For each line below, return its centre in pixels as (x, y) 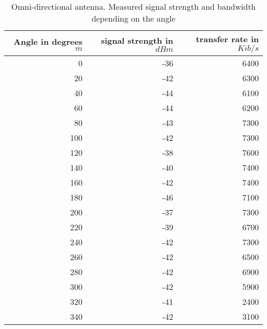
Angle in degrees (48, 41)
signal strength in (137, 40)
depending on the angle (133, 18)
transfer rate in (227, 39)
